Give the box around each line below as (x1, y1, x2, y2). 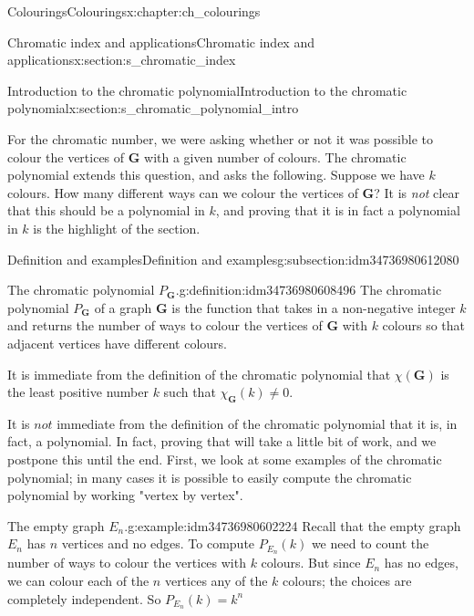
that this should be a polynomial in (7, 201, 205, 220)
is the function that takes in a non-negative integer (171, 298, 456, 317)
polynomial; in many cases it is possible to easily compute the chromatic (7, 467, 412, 486)
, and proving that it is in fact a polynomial (215, 201, 460, 220)
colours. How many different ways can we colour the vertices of (7, 183, 358, 202)
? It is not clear (374, 183, 459, 202)
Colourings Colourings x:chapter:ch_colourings (7, 2, 261, 20)
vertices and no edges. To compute (61, 534, 255, 553)
